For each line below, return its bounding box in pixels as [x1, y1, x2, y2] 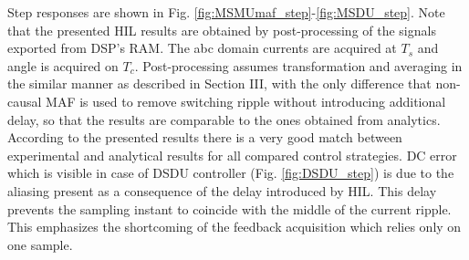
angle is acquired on [7, 56, 119, 75]
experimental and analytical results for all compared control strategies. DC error [7, 145, 457, 164]
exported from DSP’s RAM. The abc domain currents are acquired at [7, 38, 397, 57]
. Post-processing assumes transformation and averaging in [134, 56, 463, 75]
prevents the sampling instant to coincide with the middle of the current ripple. [7, 199, 452, 218]
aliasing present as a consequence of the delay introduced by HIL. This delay [7, 181, 437, 200]
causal [7, 91, 42, 110]
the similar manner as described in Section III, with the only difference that [7, 74, 432, 93]
